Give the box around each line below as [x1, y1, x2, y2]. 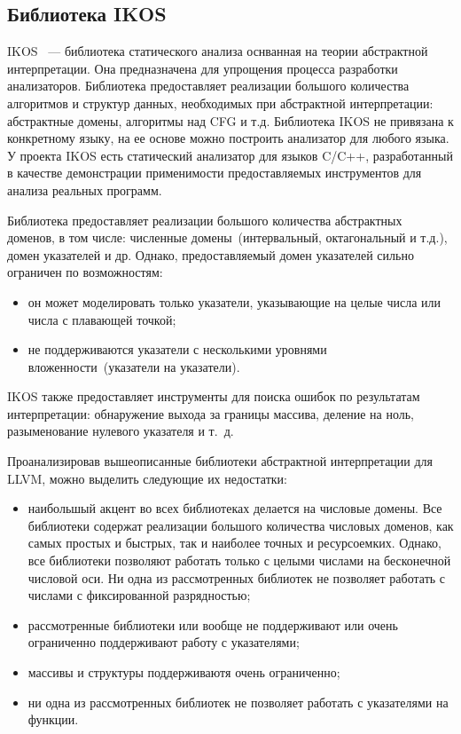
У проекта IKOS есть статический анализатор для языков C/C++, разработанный [7, 146, 453, 164]
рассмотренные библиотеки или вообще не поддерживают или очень [27, 615, 398, 634]
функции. [27, 710, 79, 729]
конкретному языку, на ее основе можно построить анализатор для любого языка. [7, 129, 449, 147]
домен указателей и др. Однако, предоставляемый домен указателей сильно [7, 245, 414, 264]
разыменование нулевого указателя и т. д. [7, 422, 234, 440]
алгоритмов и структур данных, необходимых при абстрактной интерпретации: [7, 93, 434, 112]
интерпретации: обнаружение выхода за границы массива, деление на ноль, [7, 404, 414, 422]
